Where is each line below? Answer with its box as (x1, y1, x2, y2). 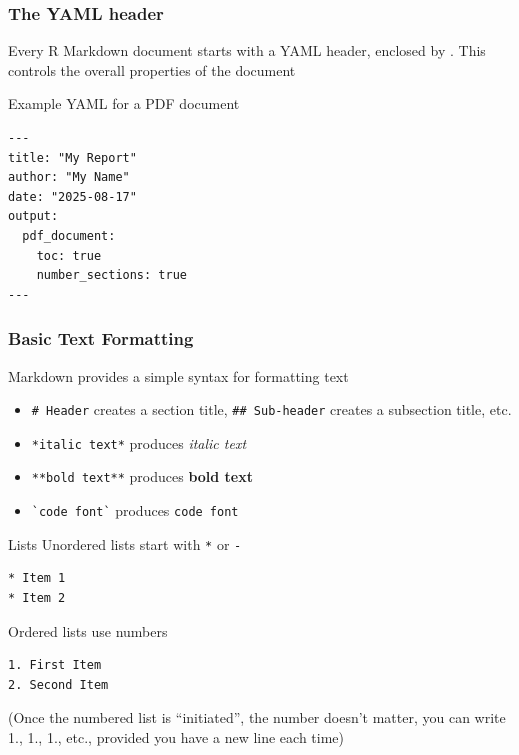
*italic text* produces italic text (31, 432, 247, 453)
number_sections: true (36, 268, 187, 283)
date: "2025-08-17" (8, 189, 137, 204)
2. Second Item (8, 677, 109, 692)
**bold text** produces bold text (31, 466, 254, 487)
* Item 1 (8, 571, 66, 586)
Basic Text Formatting (8, 326, 194, 351)
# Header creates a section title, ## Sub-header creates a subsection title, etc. (31, 399, 512, 420)
